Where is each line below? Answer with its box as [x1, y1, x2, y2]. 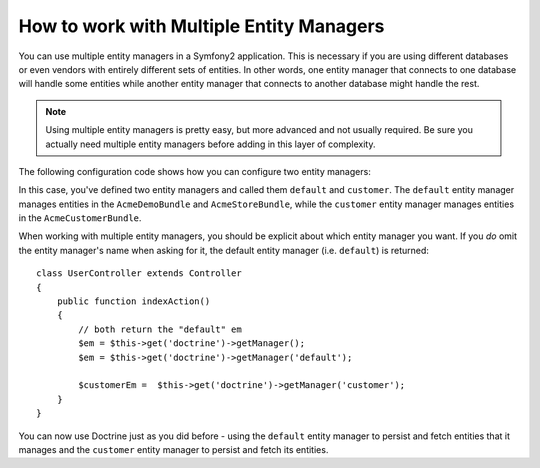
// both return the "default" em [78, 323, 242, 335]
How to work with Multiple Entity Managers [18, 15, 385, 37]
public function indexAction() [56, 296, 211, 307]
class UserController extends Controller [36, 268, 242, 279]
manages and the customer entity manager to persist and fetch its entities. [18, 443, 329, 455]
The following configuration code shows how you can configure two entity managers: [18, 165, 372, 177]
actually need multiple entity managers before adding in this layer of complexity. [45, 138, 376, 150]
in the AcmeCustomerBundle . [18, 212, 142, 224]
